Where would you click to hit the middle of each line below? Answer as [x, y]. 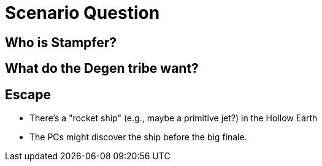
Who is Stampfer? [61, 42]
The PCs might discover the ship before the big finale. [138, 137]
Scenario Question [82, 13]
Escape [28, 94]
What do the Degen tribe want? [102, 69]
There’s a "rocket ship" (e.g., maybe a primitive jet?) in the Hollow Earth [174, 118]
